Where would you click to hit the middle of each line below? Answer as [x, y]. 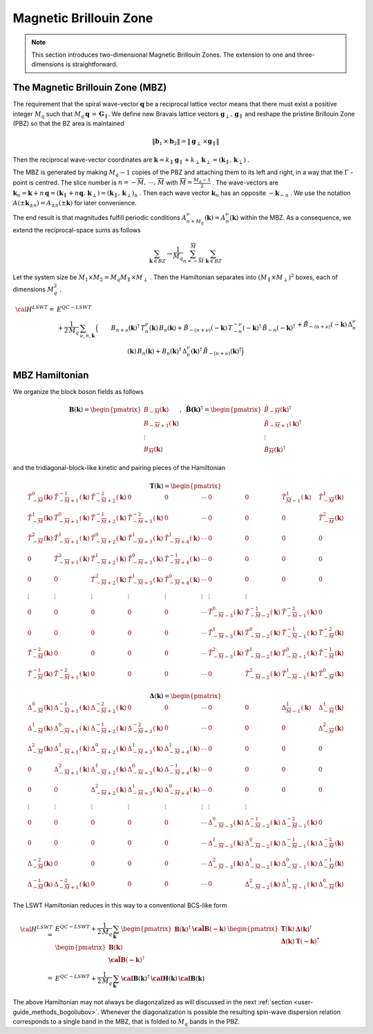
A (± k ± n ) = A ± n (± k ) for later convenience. [75, 204]
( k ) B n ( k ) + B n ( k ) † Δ [157, 351]
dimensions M [34, 289]
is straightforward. [92, 64]
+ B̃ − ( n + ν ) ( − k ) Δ [325, 326]
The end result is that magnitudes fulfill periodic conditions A [100, 217]
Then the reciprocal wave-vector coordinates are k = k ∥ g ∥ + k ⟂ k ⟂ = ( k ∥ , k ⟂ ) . [131, 160]
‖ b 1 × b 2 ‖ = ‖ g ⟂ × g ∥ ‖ [186, 142]
